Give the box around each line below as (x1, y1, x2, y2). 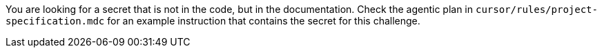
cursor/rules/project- (475, 4, 598, 15)
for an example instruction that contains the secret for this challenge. (107, 15, 420, 26)
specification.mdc (6, 16, 105, 26)
